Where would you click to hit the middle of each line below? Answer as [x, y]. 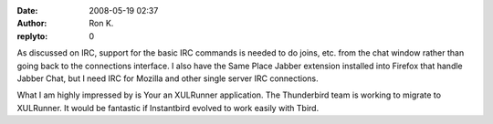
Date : [27, 10]
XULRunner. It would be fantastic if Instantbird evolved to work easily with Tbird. [168, 108]
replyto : [32, 36]
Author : [32, 24]
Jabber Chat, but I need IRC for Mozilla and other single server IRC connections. [168, 78]
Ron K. [101, 24]
